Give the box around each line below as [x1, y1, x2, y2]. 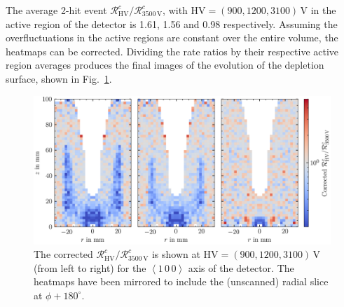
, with [163, 3, 188, 17]
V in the [300, 3, 336, 17]
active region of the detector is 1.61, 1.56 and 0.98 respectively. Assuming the [6, 16, 338, 31]
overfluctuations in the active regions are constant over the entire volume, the [6, 30, 338, 45]
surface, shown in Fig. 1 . [6, 71, 112, 86]
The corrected [34, 247, 93, 261]
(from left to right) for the [34, 260, 146, 275]
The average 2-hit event [6, 3, 107, 17]
